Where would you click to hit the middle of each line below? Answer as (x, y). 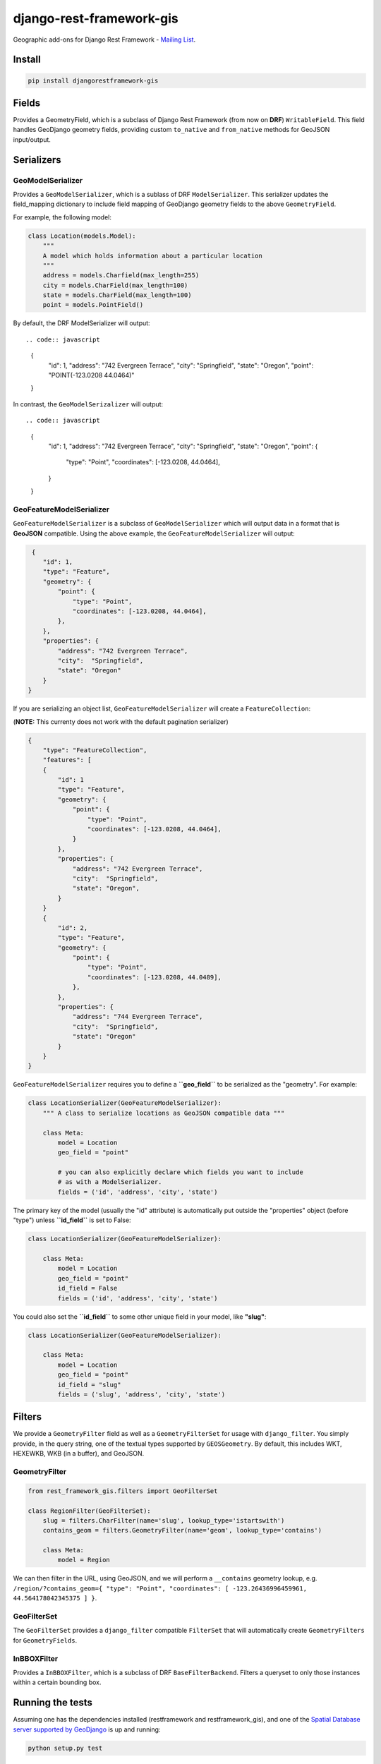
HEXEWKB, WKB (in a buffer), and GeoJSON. (79, 1454)
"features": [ (67, 760)
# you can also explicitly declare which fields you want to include (180, 1172)
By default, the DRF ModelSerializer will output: (82, 323)
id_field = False (87, 1288)
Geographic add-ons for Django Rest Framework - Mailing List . (104, 40)
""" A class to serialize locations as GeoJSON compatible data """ (164, 1113)
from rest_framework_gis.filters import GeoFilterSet (123, 1491)
